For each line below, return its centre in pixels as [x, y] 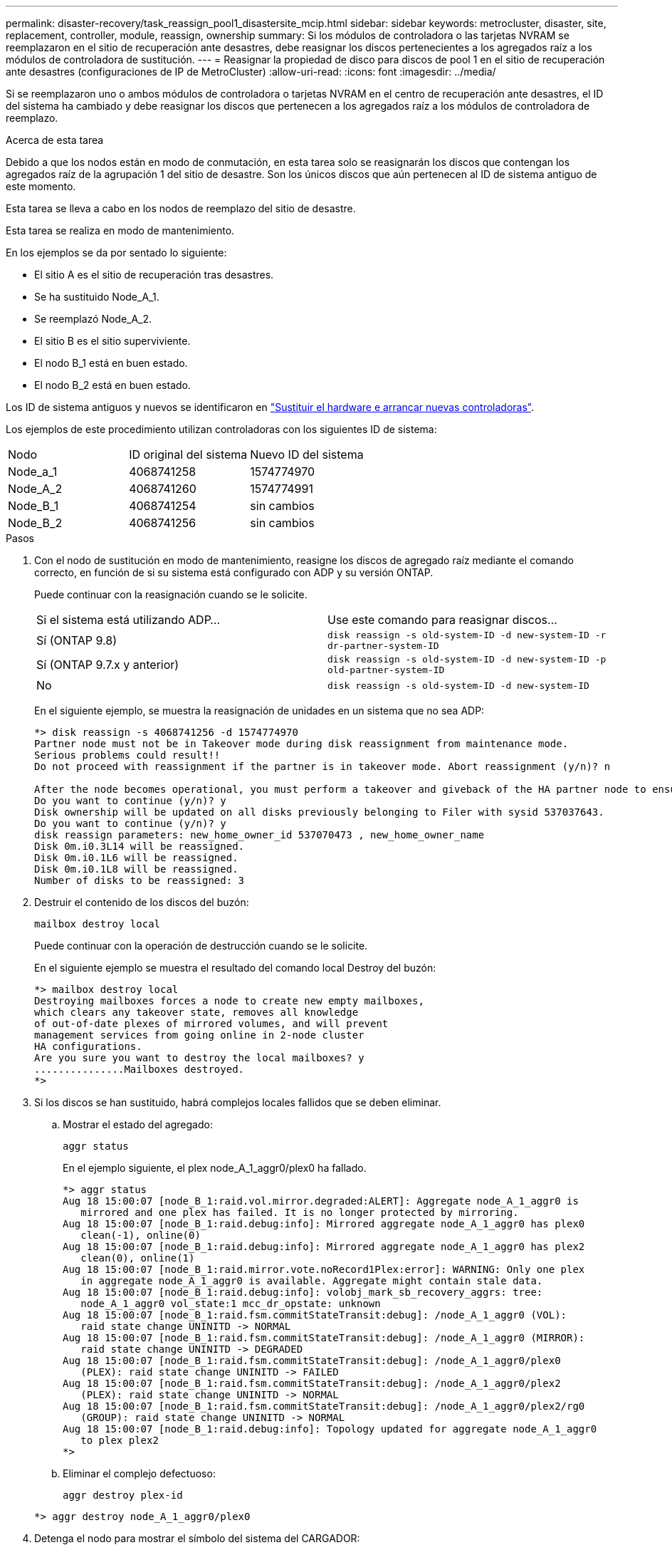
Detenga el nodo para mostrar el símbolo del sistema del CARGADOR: [197, 1538]
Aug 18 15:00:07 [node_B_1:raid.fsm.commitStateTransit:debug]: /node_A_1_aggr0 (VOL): [315, 1315]
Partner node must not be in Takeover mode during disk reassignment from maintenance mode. [301, 744]
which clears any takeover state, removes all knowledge [196, 1012]
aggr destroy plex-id [123, 1495]
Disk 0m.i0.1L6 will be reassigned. [136, 858]
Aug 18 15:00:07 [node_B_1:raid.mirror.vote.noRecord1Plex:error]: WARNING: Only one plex [324, 1269]
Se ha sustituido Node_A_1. [97, 297]
